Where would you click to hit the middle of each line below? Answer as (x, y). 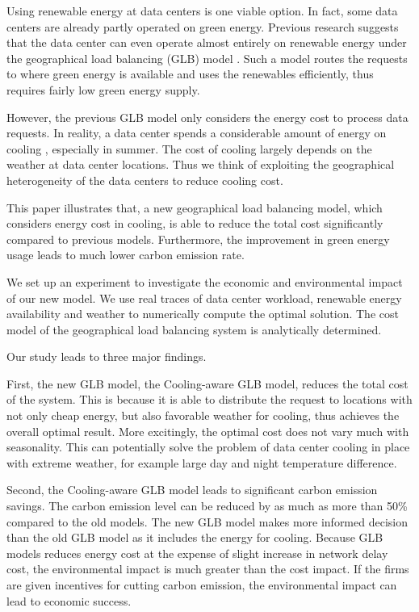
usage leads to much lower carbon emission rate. (126, 255)
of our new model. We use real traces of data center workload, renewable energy (204, 298)
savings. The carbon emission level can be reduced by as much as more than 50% (207, 506)
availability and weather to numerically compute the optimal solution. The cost (203, 314)
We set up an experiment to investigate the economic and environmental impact (205, 281)
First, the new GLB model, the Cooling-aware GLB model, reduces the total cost (207, 383)
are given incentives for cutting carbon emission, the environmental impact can (202, 585)
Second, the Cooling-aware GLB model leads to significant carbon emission (192, 490)
